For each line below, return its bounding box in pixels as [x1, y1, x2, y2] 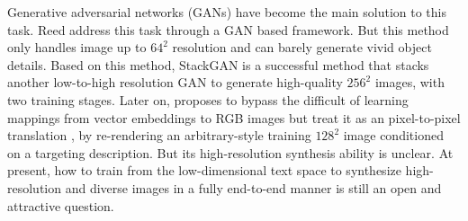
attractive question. [7, 196, 114, 215]
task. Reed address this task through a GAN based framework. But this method [7, 20, 449, 39]
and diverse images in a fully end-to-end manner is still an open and [65, 178, 442, 197]
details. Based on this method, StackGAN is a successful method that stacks [7, 55, 429, 74]
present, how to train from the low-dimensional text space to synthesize [7, 161, 401, 180]
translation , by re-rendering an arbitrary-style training [7, 126, 311, 145]
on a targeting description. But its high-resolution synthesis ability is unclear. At [7, 143, 454, 162]
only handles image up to [7, 38, 147, 57]
